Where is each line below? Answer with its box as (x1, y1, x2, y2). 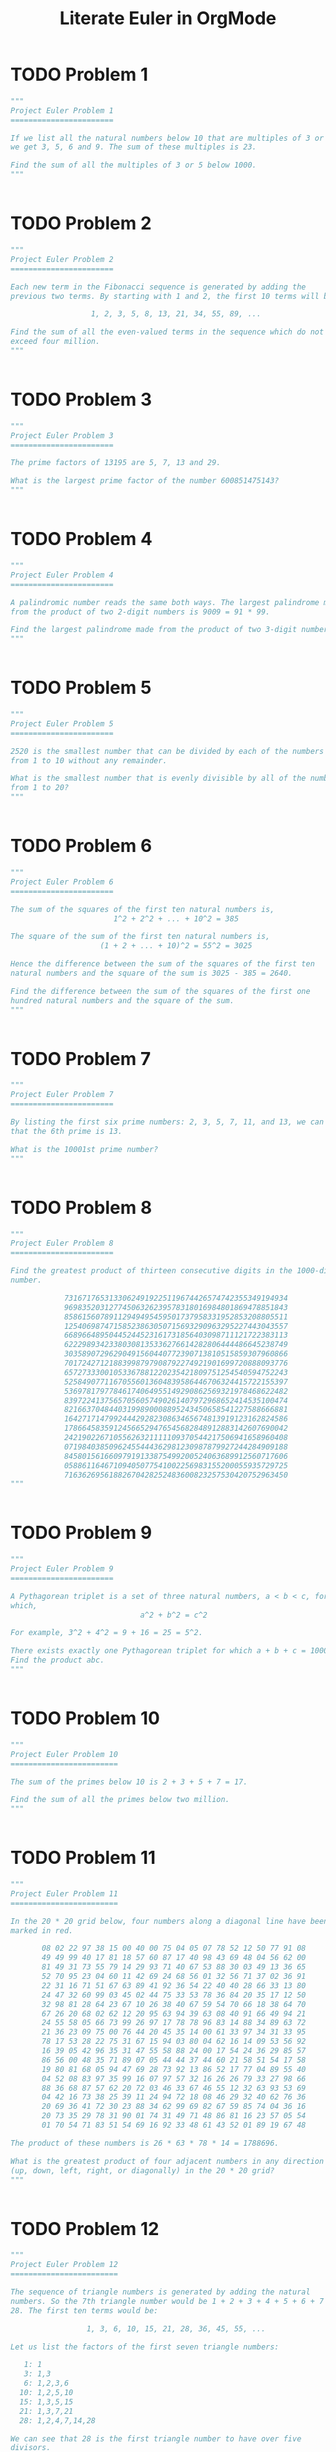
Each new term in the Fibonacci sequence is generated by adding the (10, 282, 307, 292)
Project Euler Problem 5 (10, 718, 114, 729)
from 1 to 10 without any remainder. (10, 755, 168, 766)
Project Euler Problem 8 (10, 1238, 114, 1249)
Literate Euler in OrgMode (59, 7, 277, 30)
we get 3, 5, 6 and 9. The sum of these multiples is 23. (10, 142, 257, 152)
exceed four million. (10, 337, 101, 347)
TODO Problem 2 (10, 212, 152, 235)
